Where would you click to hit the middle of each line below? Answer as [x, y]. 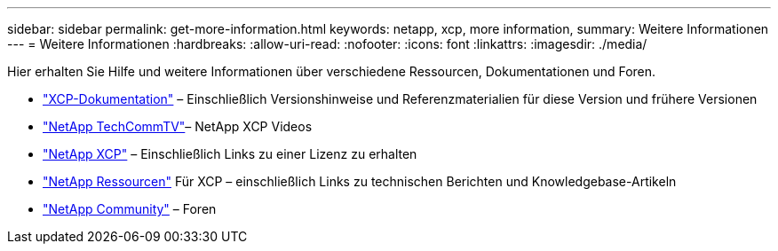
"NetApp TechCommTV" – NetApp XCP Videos [178, 126]
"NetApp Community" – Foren [130, 209]
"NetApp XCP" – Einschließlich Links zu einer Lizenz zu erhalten [230, 154]
